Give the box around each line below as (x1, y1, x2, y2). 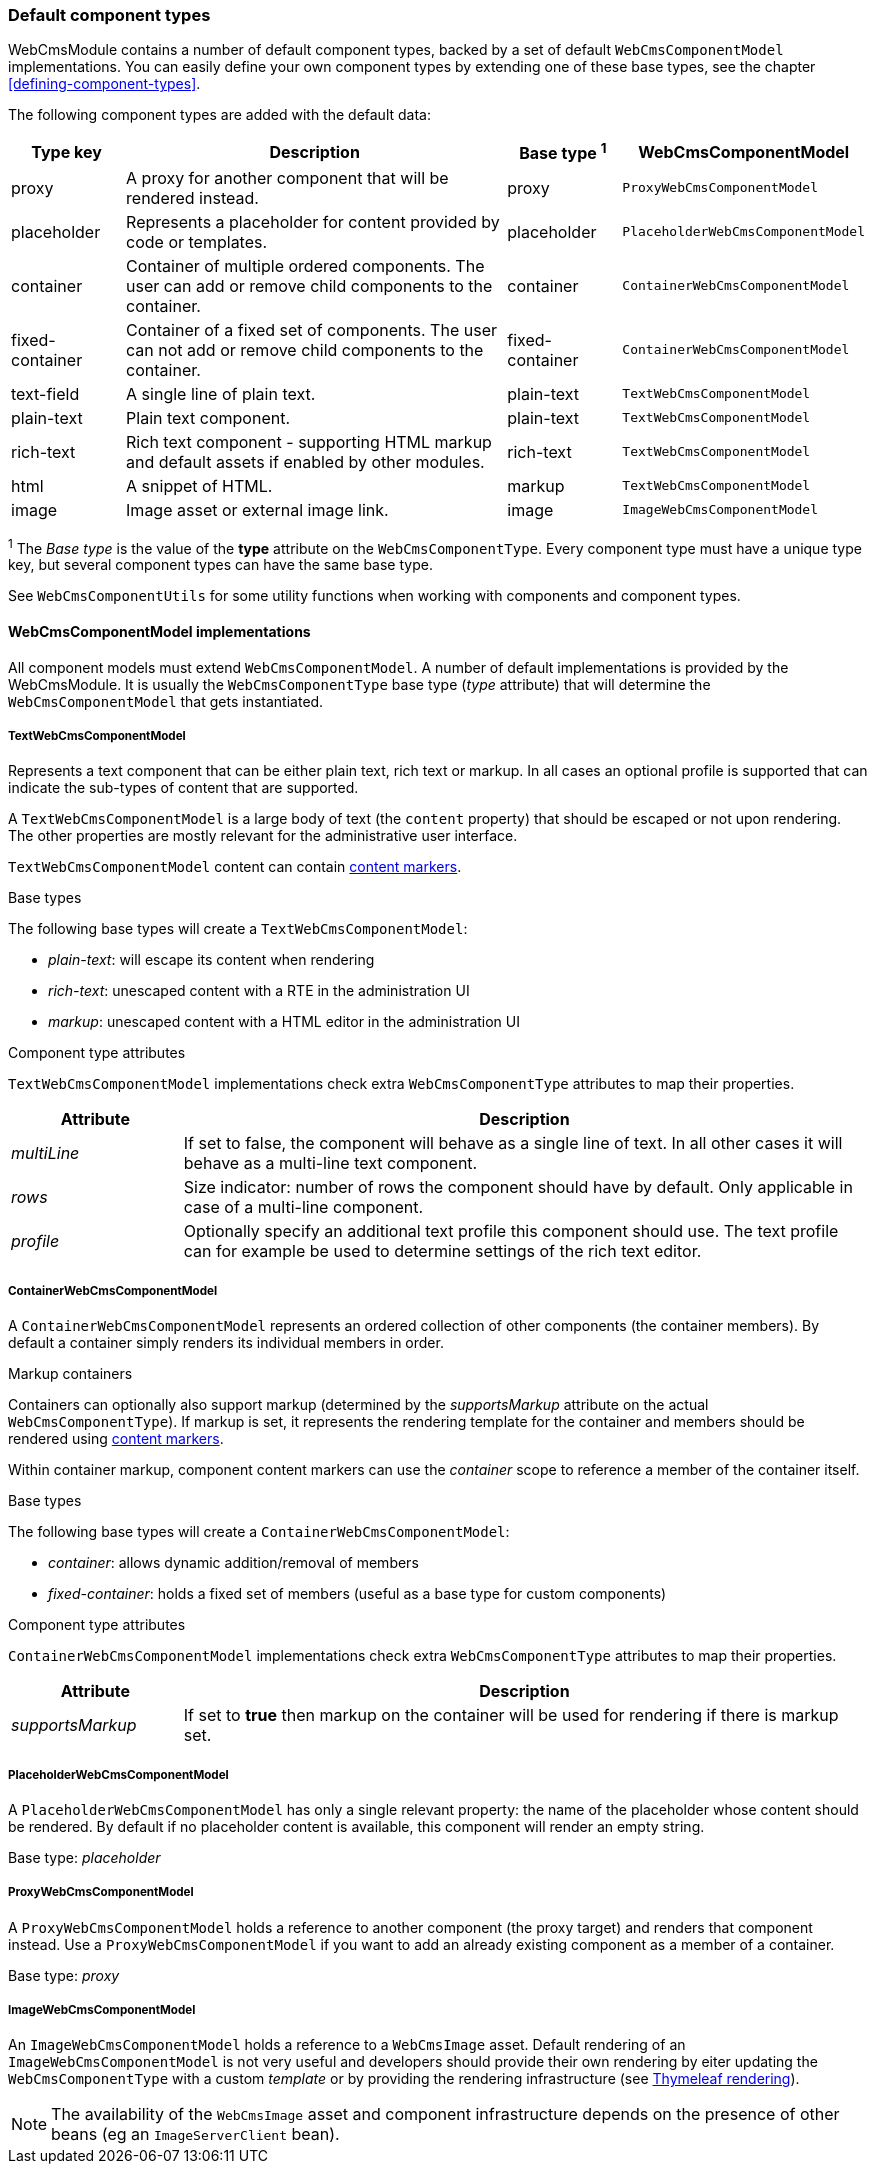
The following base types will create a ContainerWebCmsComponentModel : (8, 1523, 510, 1541)
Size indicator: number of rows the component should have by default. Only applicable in (183, 1177, 853, 1198)
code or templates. (126, 231, 268, 252)
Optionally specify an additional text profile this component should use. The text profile (183, 1221, 839, 1242)
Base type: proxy (8, 1966, 120, 1984)
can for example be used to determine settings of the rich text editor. (183, 1241, 702, 1262)
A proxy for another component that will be (126, 167, 449, 188)
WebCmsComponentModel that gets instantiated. (8, 692, 324, 710)
